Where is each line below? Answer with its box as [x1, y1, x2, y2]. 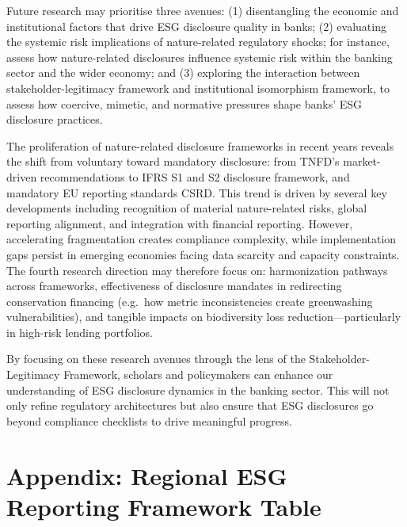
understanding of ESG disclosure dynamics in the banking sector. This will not [6, 381, 390, 398]
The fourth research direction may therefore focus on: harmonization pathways [6, 262, 388, 278]
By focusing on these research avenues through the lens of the [6, 350, 306, 367]
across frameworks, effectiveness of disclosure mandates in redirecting [6, 277, 342, 294]
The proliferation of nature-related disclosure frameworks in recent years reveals [6, 137, 394, 154]
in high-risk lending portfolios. [6, 323, 154, 340]
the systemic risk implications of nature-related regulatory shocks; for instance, [6, 33, 390, 50]
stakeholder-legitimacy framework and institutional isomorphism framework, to [6, 79, 390, 96]
